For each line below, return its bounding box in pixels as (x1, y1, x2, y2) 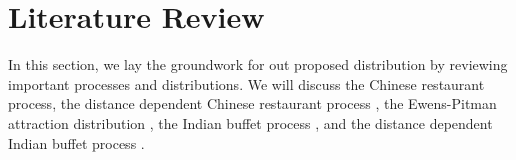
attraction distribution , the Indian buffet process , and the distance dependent (8, 112, 493, 133)
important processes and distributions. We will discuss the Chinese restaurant (8, 73, 485, 94)
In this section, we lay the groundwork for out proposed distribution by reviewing (8, 54, 508, 75)
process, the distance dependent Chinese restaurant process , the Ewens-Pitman (8, 93, 497, 114)
